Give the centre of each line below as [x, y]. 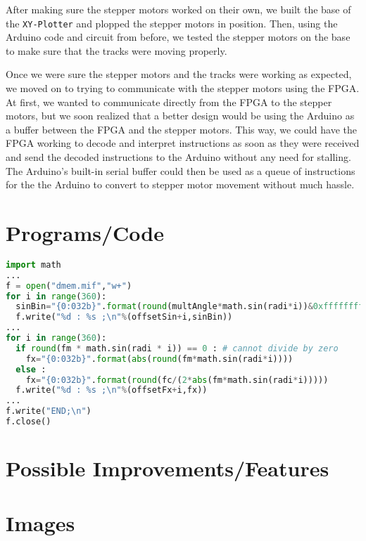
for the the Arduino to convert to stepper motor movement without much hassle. [180, 184]
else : [31, 369]
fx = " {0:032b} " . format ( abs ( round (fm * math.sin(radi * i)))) [159, 359]
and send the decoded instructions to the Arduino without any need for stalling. [178, 157]
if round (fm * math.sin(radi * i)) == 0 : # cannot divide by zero [177, 348]
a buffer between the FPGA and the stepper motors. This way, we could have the [181, 129]
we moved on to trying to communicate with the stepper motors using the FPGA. [183, 88]
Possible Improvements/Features [168, 468]
